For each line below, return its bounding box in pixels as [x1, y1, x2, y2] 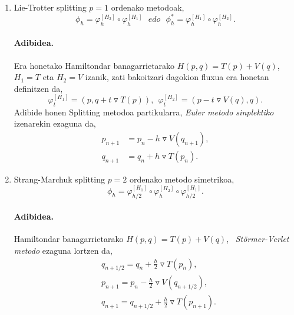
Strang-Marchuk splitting [14, 173, 105, 185]
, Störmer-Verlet [226, 233, 289, 245]
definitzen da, [14, 82, 63, 94]
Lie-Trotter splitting [14, 1, 87, 13]
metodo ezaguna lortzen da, [14, 244, 113, 256]
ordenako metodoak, [111, 1, 184, 13]
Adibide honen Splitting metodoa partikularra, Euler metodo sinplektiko [14, 105, 274, 118]
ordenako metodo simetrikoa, [130, 173, 234, 185]
